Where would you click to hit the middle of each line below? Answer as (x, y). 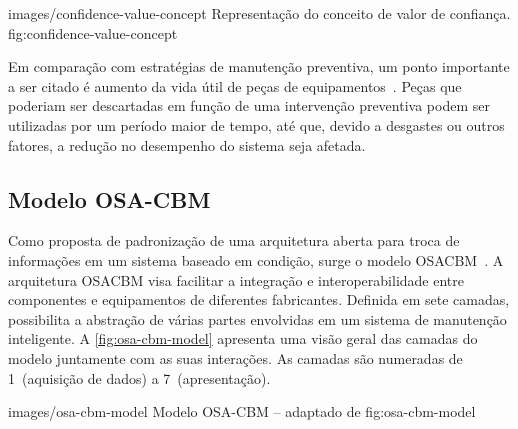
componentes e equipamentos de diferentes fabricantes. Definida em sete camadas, (259, 299)
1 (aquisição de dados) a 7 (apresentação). (139, 377)
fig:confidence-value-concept (93, 32)
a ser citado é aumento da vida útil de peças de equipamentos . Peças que (235, 85)
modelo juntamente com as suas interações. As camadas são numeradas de (235, 357)
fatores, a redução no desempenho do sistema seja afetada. (187, 144)
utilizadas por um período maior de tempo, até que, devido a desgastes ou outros (256, 124)
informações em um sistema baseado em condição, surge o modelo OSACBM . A (256, 259)
